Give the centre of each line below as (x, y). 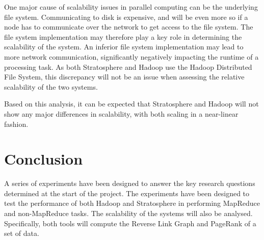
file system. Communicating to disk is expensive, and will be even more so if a (126, 17)
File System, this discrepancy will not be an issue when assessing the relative (124, 77)
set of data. (22, 233)
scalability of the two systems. (51, 86)
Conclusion (44, 159)
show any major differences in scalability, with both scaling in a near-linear (121, 113)
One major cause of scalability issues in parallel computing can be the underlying (131, 7)
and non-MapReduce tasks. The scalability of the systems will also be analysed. (128, 213)
